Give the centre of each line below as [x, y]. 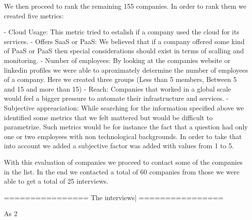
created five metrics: [34, 15]
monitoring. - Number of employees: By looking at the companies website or [117, 60]
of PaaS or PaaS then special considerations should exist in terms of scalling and [124, 51]
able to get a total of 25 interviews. [56, 181]
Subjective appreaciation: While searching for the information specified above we [124, 107]
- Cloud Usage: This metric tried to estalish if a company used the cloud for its [122, 32]
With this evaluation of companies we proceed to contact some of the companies [123, 162]
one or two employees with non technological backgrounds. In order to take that [123, 136]
